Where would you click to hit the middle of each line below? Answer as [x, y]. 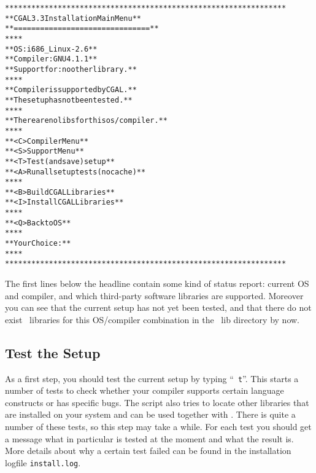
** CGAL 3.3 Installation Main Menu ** [73, 18]
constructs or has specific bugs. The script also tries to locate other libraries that [157, 402]
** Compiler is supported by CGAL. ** [71, 90]
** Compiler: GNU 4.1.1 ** [51, 59]
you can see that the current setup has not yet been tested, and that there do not [158, 307]
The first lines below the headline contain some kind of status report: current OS [157, 283]
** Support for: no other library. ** [71, 69]
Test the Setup [53, 352]
